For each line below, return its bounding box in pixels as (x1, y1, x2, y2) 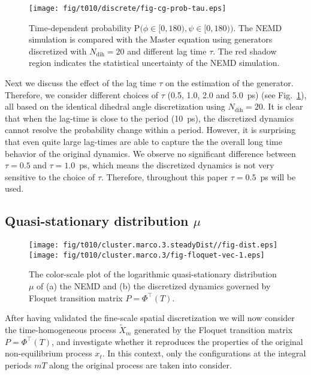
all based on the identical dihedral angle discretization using (5, 100, 225, 113)
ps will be (260, 170, 296, 183)
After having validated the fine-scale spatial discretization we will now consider (5, 312, 295, 324)
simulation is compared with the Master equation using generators (29, 33, 273, 46)
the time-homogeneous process (5, 323, 116, 336)
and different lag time (127, 44, 207, 57)
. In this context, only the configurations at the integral (102, 347, 306, 359)
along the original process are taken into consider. (49, 358, 232, 371)
